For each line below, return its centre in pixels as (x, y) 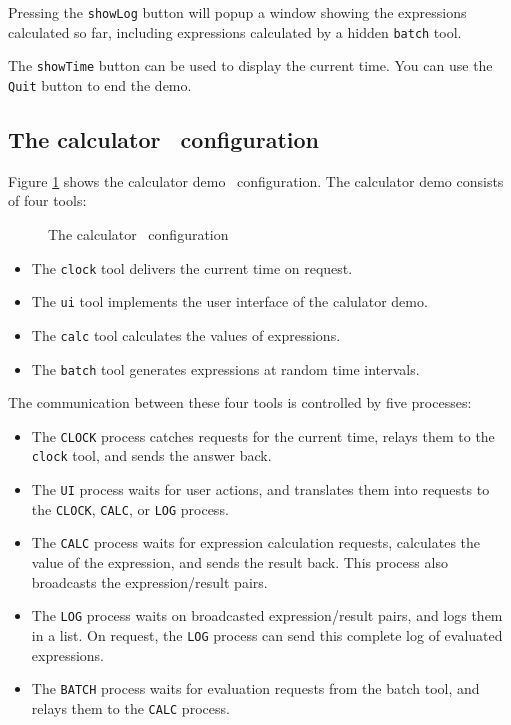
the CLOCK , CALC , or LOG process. (130, 508)
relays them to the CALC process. (130, 707)
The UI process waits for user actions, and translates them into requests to (260, 489)
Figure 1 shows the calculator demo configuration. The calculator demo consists (256, 180)
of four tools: (47, 200)
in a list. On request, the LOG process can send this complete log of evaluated (267, 634)
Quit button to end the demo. (100, 84)
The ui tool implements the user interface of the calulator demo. (229, 301)
